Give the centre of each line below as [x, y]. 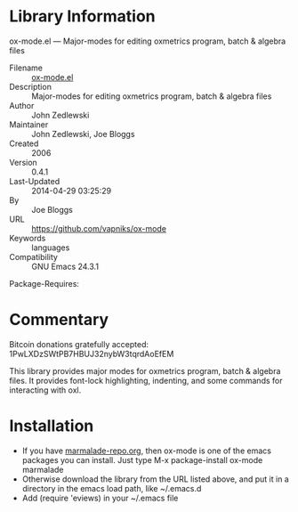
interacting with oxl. [45, 390]
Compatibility [33, 256]
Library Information [82, 16]
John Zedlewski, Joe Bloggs [83, 134]
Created [24, 143]
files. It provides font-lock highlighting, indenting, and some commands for [146, 380]
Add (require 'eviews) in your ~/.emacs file [100, 498]
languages [51, 248]
